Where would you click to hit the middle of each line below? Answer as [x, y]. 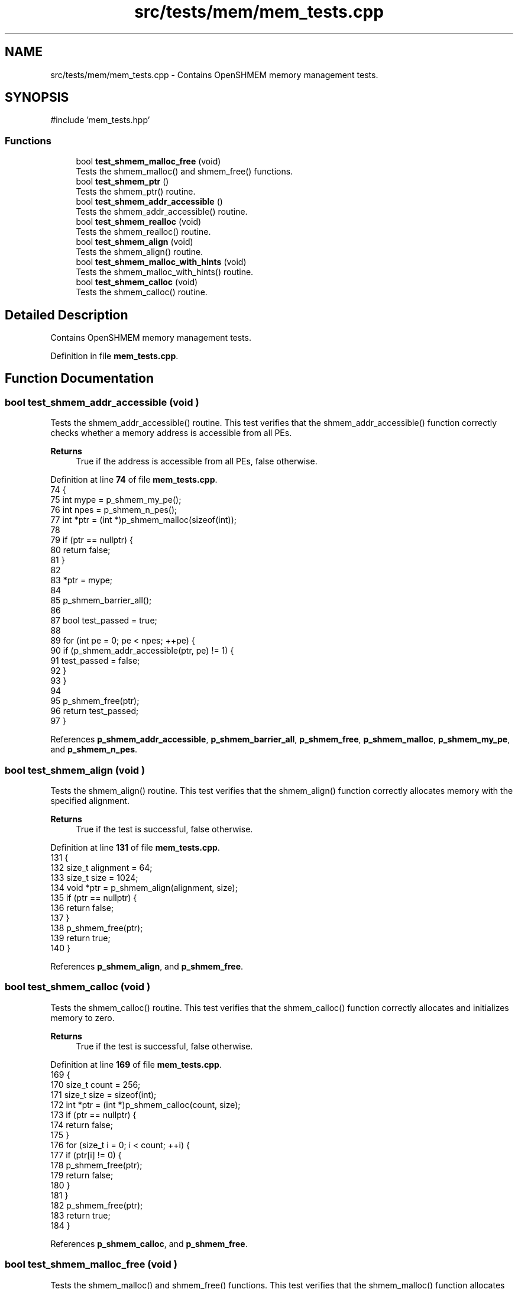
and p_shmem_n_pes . [94, 750]
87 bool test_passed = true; [104, 621]
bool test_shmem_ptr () [122, 182]
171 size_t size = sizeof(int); [103, 1094]
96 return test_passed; [95, 711]
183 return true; [80, 1215]
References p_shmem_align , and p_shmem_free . [147, 966]
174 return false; [82, 1125]
